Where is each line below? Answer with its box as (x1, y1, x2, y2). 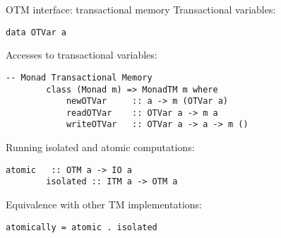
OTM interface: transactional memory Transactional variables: (6, 2, 276, 16)
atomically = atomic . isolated (6, 222, 157, 232)
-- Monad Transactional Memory (6, 72, 153, 83)
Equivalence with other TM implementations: (6, 197, 202, 212)
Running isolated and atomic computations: (6, 140, 195, 155)
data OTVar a (6, 27, 66, 37)
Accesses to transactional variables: (6, 47, 157, 62)
